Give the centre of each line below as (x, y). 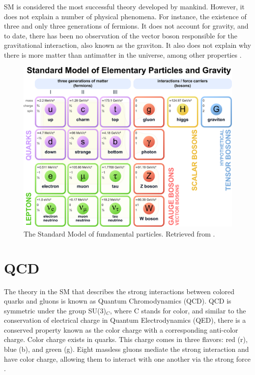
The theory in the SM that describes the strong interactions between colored (119, 291)
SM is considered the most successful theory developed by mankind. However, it (124, 6)
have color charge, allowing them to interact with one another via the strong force (127, 358)
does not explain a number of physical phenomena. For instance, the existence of (125, 16)
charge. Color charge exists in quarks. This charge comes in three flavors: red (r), (126, 339)
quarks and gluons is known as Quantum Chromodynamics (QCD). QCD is (118, 301)
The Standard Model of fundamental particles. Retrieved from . (119, 233)
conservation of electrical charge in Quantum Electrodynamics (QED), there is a (125, 320)
